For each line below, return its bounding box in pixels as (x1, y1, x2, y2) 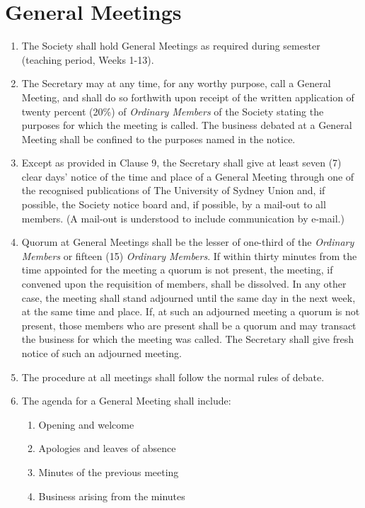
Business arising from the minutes (38, 488, 185, 503)
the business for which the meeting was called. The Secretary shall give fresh (21, 332, 354, 346)
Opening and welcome (38, 417, 134, 431)
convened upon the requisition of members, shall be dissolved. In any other (21, 276, 347, 291)
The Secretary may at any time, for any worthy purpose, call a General (21, 76, 331, 91)
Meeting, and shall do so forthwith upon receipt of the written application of (21, 89, 354, 104)
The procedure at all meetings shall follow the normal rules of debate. (21, 369, 325, 384)
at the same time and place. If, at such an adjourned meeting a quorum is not (21, 304, 360, 319)
